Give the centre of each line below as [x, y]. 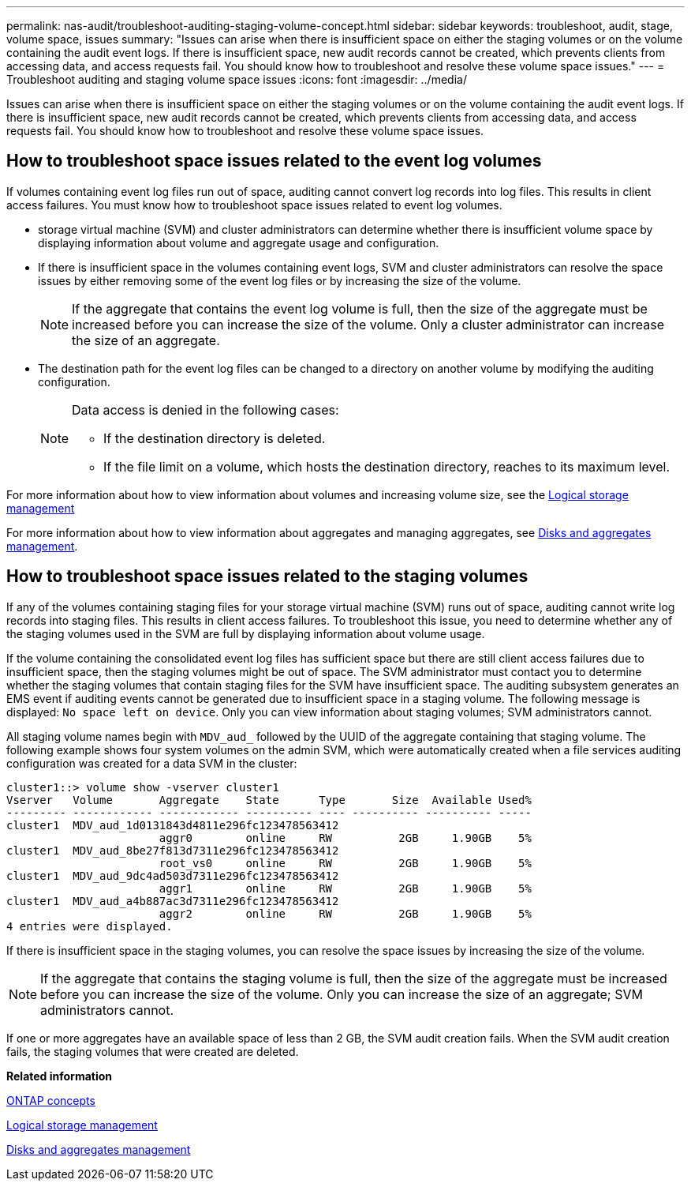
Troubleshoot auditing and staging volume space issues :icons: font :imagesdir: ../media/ [237, 79]
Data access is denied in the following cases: [205, 409]
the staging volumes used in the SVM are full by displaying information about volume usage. [246, 633]
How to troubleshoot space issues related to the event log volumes [274, 161]
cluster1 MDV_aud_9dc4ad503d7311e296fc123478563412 [173, 875]
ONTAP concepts [51, 1100]
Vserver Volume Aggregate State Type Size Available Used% [269, 800]
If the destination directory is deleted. [215, 438]
